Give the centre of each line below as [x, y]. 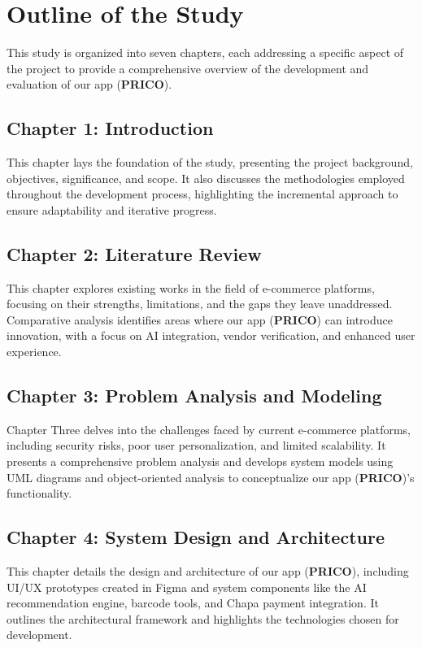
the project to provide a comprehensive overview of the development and [188, 68]
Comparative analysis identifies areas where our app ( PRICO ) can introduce [200, 319]
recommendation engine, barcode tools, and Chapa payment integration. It [193, 603]
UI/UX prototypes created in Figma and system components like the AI [187, 587]
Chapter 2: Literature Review [134, 253]
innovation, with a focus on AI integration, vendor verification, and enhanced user [211, 335]
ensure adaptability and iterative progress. [112, 209]
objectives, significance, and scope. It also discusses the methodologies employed [206, 178]
